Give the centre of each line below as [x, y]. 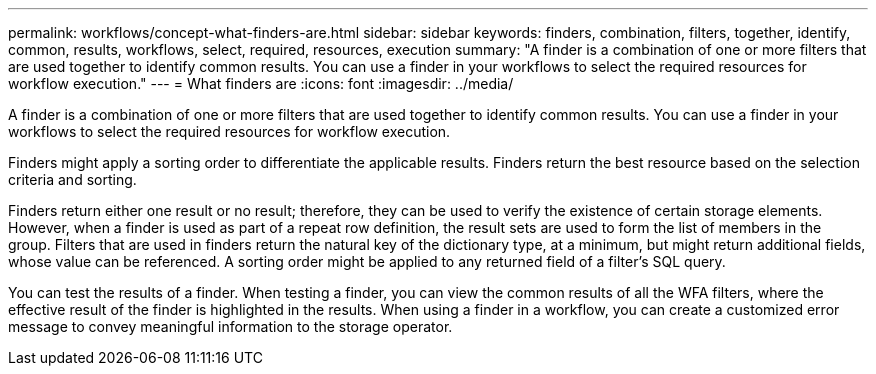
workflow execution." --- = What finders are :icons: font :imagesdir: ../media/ [261, 83]
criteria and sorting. [72, 179]
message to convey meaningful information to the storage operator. [230, 326]
